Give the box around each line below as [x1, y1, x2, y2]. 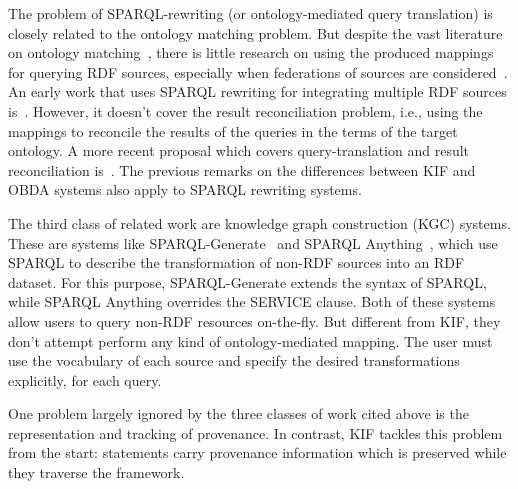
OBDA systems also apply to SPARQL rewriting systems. [8, 179, 362, 200]
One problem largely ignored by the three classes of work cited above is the [8, 403, 469, 424]
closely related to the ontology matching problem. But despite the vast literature [8, 22, 503, 43]
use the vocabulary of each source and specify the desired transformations [8, 350, 460, 371]
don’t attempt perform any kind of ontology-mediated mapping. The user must [8, 330, 493, 351]
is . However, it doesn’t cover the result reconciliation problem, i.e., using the [8, 100, 483, 121]
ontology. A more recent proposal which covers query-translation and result [8, 140, 470, 161]
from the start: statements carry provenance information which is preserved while [8, 442, 507, 463]
